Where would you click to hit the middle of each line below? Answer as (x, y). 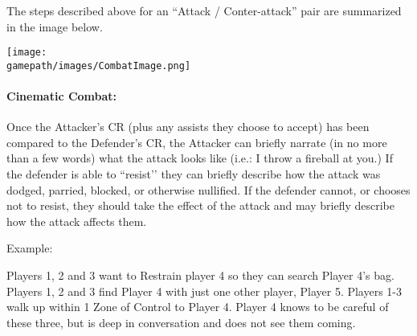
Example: (30, 248)
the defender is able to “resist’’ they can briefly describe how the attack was (194, 174)
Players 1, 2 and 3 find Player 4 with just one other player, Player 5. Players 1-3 (204, 291)
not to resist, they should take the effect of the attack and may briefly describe (200, 205)
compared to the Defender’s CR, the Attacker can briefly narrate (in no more (197, 142)
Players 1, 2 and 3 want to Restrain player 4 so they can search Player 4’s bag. (200, 275)
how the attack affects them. (77, 221)
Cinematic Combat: (62, 96)
